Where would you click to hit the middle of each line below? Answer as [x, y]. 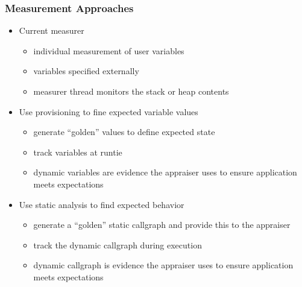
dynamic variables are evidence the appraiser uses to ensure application [165, 172]
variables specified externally [86, 71]
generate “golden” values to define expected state [124, 132]
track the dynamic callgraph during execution [118, 244]
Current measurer [52, 30]
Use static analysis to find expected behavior [102, 204]
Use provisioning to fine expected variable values [109, 111]
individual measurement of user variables [109, 50]
